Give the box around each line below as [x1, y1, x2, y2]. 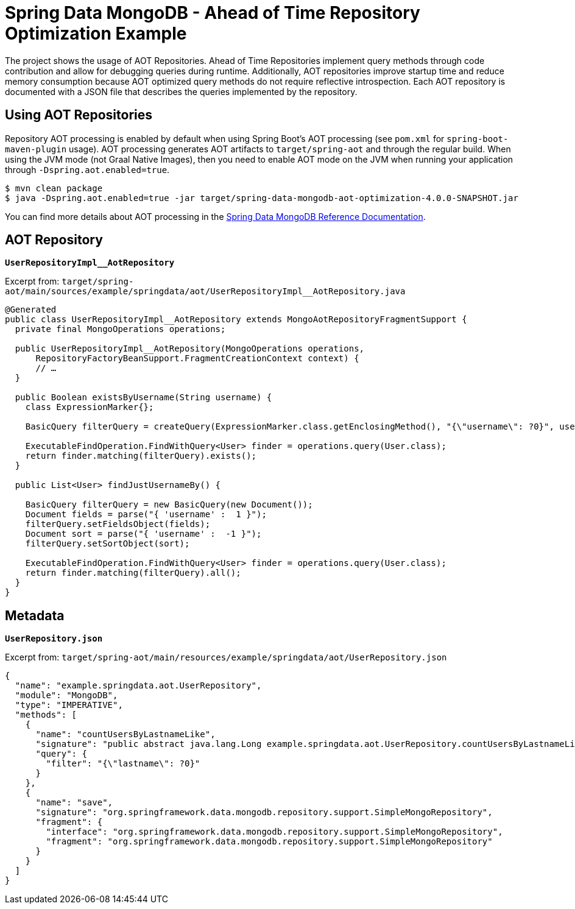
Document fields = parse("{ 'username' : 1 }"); [25, 509, 267, 520]
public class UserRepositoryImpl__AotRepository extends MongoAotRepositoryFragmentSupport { [5, 314, 467, 325]
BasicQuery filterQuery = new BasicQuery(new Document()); [25, 500, 313, 510]
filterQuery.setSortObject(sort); [25, 539, 190, 549]
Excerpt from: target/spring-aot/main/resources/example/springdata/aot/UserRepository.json [5, 652, 447, 663]
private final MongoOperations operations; [15, 324, 226, 334]
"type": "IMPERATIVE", [15, 700, 123, 710]
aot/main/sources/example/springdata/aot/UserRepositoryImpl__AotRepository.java [5, 286, 406, 297]
